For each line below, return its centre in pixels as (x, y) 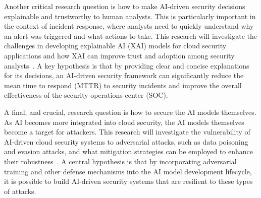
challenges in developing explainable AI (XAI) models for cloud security (115, 46)
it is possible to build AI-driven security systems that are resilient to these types (128, 181)
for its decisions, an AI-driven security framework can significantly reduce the (124, 75)
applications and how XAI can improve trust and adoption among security (119, 55)
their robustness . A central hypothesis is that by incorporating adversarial (120, 161)
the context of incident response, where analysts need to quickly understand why (129, 26)
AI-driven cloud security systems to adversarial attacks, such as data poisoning (126, 141)
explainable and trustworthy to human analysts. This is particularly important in (130, 16)
